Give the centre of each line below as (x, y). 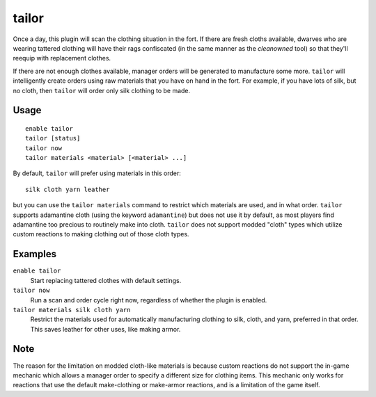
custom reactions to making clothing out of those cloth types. (101, 234)
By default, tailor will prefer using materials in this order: (97, 173)
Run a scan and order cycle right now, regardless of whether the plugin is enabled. (149, 300)
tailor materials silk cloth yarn (72, 310)
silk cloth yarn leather (68, 189)
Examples (35, 254)
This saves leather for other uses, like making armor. (105, 329)
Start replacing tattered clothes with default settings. (106, 280)
